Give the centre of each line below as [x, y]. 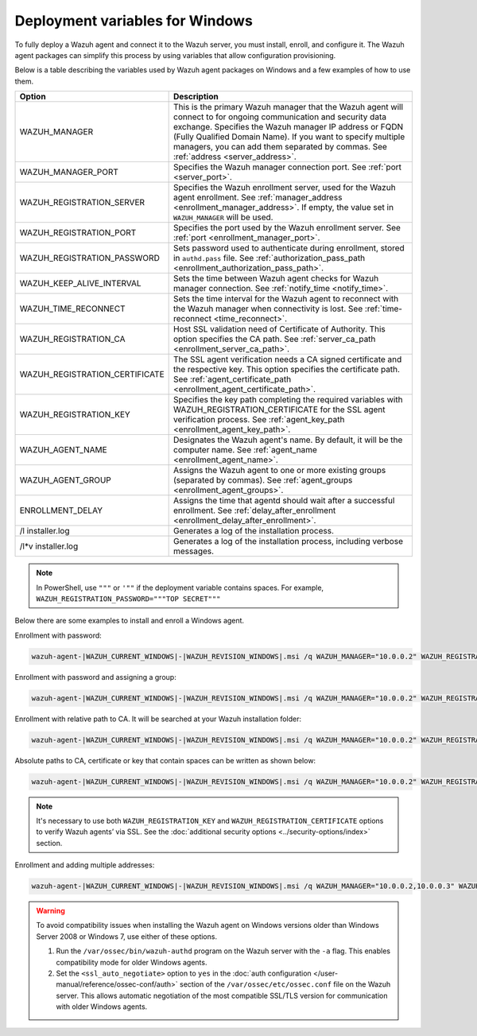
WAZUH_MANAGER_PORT [69, 173]
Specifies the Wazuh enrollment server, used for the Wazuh [285, 188]
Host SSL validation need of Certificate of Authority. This [279, 329]
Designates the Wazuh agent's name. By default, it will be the [288, 440]
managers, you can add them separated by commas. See [280, 147]
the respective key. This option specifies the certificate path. [287, 370]
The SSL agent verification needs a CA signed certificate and [287, 359]
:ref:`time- [384, 308]
